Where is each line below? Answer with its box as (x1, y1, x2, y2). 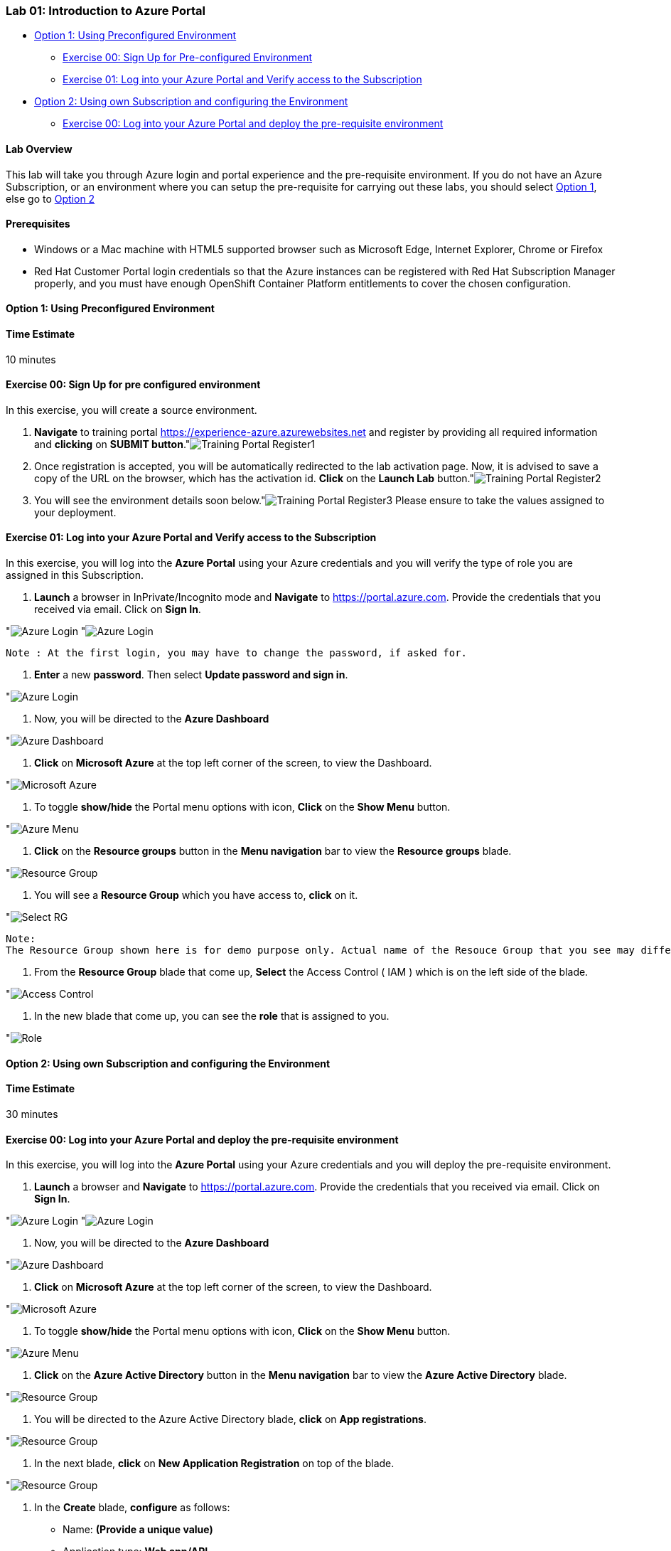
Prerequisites (6, 218, 70, 230)
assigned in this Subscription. (6, 569, 144, 582)
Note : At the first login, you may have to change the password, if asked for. (6, 647, 468, 659)
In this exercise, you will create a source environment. (6, 403, 257, 416)
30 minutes (6, 1107, 58, 1120)
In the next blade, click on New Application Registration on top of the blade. (34, 1457, 394, 1470)
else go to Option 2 (6, 192, 95, 205)
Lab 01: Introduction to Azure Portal (6, 4, 205, 18)
